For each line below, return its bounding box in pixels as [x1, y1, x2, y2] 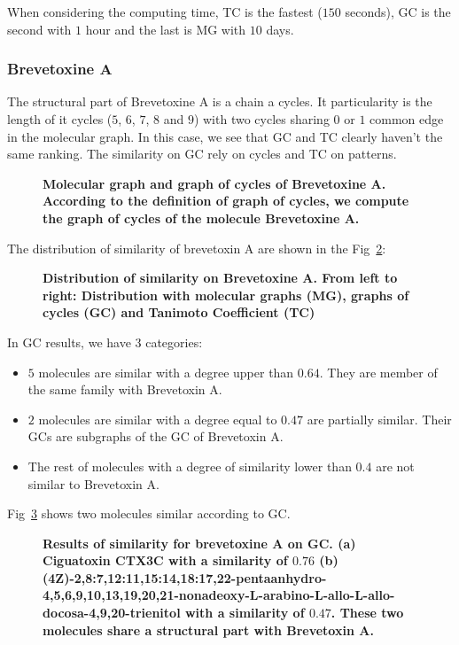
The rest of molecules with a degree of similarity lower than [27, 456, 352, 475]
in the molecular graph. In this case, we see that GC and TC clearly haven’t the [7, 127, 443, 145]
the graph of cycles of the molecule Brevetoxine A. [43, 208, 360, 227]
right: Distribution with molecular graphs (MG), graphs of [43, 285, 409, 304]
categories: [145, 332, 203, 351]
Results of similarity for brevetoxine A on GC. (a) [43, 533, 356, 552]
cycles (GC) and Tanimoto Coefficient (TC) [43, 303, 315, 322]
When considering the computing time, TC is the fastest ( [7, 3, 323, 20]
